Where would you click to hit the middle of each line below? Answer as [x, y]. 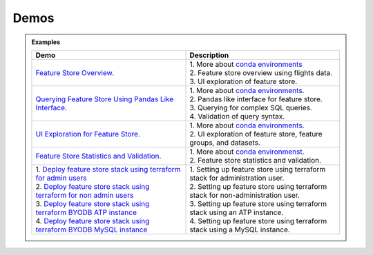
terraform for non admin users [85, 195]
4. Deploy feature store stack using [93, 221]
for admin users [61, 178]
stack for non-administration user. [245, 195]
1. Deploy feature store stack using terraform [108, 169]
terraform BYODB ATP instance [86, 212]
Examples [46, 42]
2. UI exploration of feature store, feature [256, 134]
